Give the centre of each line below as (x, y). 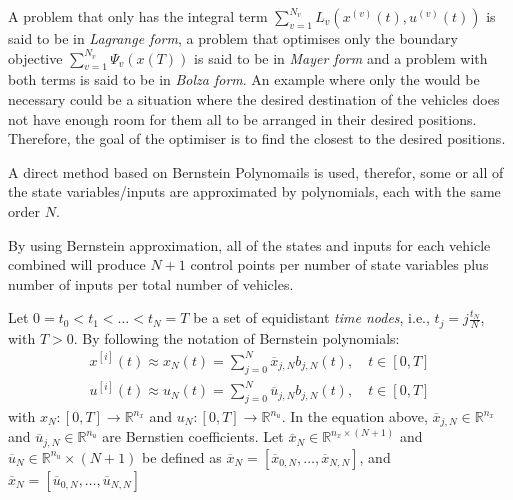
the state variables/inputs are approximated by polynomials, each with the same (254, 191)
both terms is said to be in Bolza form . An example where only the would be (244, 79)
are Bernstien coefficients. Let (193, 436)
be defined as (182, 456)
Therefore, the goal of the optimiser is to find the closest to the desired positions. (257, 138)
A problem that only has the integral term (138, 16)
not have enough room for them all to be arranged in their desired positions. (242, 118)
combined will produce (77, 264)
